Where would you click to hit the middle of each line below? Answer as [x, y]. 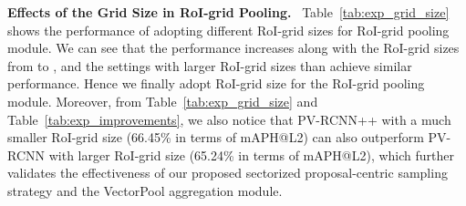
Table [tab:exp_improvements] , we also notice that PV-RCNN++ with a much [229, 119]
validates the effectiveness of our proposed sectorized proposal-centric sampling [228, 173]
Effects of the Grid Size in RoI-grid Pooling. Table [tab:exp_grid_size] [228, 12]
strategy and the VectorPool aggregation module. [145, 190]
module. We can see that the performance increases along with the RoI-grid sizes [233, 48]
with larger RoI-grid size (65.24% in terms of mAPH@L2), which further [251, 154]
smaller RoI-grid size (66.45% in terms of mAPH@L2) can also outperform [216, 137]
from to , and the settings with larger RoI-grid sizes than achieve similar [210, 65]
